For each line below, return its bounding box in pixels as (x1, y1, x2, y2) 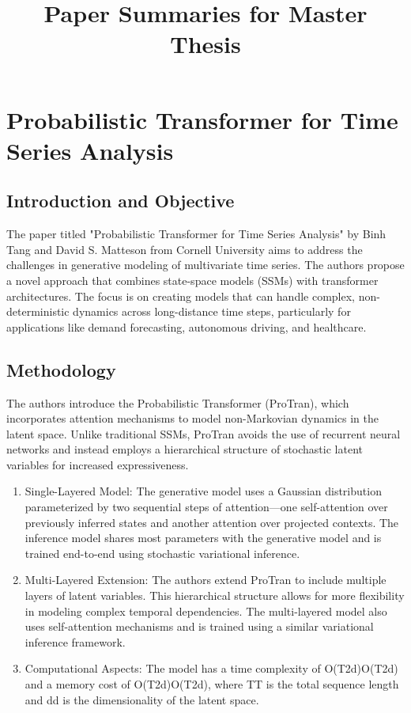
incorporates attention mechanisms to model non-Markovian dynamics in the (6, 410, 379, 427)
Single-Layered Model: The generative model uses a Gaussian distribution (25, 483, 382, 499)
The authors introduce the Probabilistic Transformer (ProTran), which (6, 394, 349, 411)
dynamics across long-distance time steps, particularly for (73, 303, 351, 320)
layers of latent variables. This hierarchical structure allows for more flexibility (25, 587, 405, 604)
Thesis (170, 28, 241, 60)
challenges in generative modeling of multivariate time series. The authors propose (6, 256, 405, 273)
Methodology (6, 357, 116, 381)
